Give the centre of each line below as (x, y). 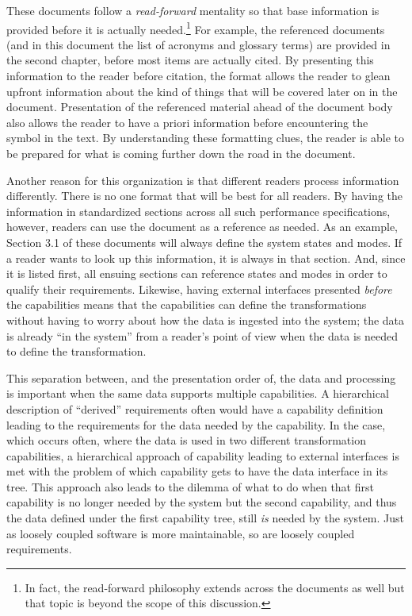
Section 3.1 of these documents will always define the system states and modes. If (204, 242)
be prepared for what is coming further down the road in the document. (181, 153)
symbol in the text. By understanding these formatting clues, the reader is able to (206, 138)
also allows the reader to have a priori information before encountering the (187, 122)
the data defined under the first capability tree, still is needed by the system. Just (205, 518)
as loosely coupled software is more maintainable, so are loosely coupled (181, 533)
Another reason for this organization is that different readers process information (203, 180)
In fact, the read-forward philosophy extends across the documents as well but (215, 587)
